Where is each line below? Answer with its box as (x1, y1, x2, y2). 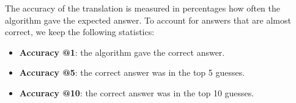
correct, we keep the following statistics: (5, 25, 155, 38)
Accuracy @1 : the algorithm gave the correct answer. (19, 45, 225, 58)
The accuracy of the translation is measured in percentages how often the (5, 2, 280, 14)
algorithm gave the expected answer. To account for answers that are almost (5, 13, 291, 26)
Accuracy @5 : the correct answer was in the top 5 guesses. (19, 66, 245, 79)
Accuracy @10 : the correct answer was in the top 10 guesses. (19, 86, 254, 99)
